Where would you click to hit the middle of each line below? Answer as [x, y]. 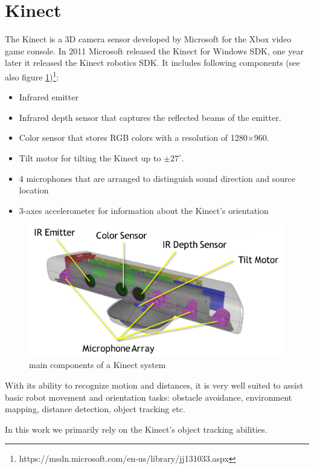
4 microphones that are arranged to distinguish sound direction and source [157, 178]
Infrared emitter [49, 97]
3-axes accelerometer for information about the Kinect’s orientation [144, 210]
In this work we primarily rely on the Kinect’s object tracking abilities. [136, 429]
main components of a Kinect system [98, 365]
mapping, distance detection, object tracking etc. [95, 409]
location [34, 190]
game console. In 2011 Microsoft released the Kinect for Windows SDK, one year [154, 50]
